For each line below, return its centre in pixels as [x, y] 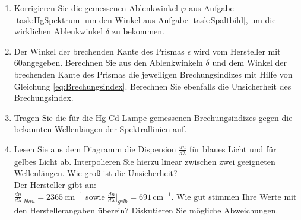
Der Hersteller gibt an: [55, 184]
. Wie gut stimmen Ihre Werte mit [234, 196]
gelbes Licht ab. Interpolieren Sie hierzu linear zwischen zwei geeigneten [145, 161]
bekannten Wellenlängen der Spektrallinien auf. [100, 129]
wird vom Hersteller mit [237, 51]
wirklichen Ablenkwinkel [58, 31]
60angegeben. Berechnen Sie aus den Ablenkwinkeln [108, 63]
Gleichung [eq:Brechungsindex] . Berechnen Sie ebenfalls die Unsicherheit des [153, 86]
